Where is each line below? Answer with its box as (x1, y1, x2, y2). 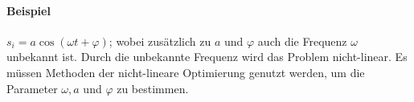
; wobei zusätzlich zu (109, 32, 211, 49)
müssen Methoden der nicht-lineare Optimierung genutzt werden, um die (6, 63, 365, 80)
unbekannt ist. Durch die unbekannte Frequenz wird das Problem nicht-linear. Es (6, 48, 408, 65)
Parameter (6, 80, 58, 96)
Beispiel (6, 2, 51, 18)
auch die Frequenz (257, 32, 347, 49)
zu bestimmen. (117, 80, 189, 96)
